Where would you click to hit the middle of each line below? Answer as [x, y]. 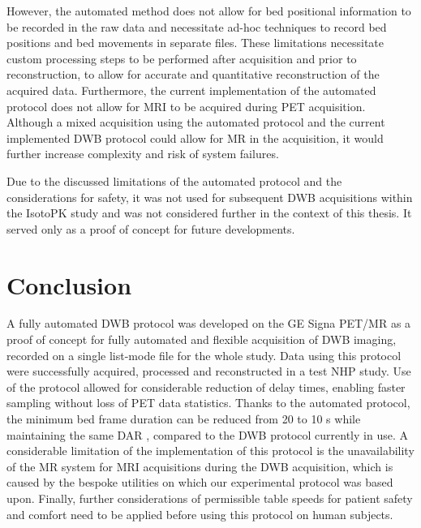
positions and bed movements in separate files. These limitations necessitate [195, 43]
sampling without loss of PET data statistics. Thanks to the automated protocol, [208, 403]
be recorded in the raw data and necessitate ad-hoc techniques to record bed [197, 26]
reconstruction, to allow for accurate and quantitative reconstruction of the [193, 74]
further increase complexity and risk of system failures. [143, 154]
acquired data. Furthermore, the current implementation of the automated [191, 90]
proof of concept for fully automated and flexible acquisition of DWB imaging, [202, 339]
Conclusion [69, 284]
